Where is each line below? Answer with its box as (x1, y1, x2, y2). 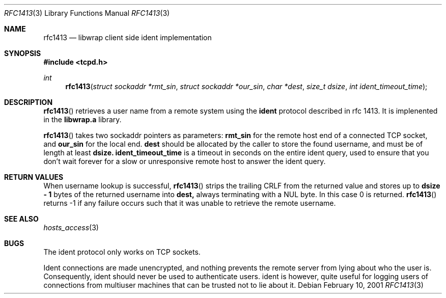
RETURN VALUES (4, 173, 64, 181)
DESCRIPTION (4, 98, 53, 106)
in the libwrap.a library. (43, 115, 122, 124)
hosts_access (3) (43, 223, 99, 232)
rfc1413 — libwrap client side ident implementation (43, 33, 212, 42)
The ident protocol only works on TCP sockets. (43, 248, 201, 256)
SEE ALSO (4, 214, 39, 223)
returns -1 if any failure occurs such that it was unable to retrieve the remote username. (43, 199, 336, 207)
